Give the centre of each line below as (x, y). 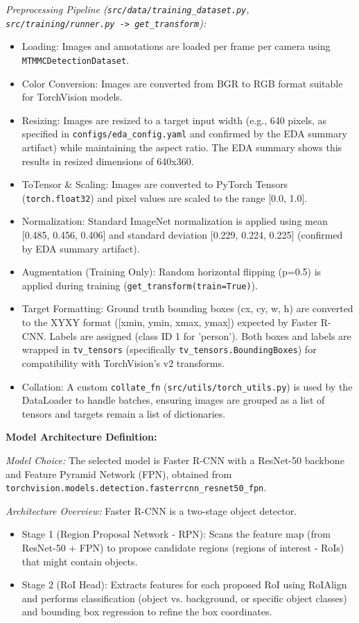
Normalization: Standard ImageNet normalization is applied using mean (175, 221)
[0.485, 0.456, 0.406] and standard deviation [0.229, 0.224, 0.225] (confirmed (182, 235)
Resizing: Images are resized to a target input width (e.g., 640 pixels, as (174, 120)
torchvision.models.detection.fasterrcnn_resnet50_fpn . (136, 487)
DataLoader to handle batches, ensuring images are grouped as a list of (173, 400)
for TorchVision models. (72, 97)
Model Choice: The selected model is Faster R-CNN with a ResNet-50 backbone (175, 460)
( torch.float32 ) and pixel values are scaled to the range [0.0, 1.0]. (165, 197)
